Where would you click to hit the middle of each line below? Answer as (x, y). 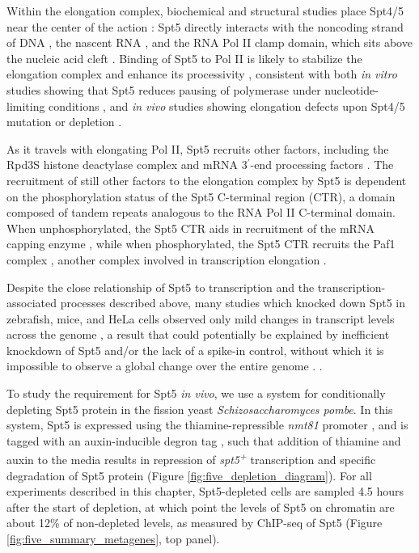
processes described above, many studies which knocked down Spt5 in (233, 303)
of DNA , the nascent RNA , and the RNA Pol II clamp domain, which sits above (209, 42)
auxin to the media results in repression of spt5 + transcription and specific (191, 458)
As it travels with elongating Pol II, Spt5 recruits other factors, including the (198, 148)
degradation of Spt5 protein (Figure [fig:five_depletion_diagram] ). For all (189, 475)
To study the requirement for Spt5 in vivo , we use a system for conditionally (196, 393)
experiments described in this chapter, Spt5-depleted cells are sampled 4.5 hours (205, 491)
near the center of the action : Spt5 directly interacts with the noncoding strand (205, 26)
